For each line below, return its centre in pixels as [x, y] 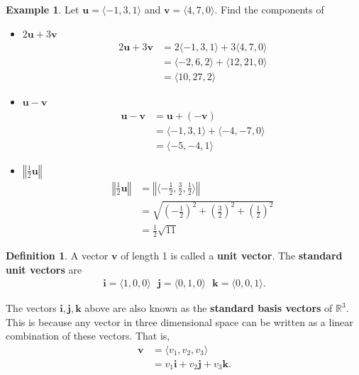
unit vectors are [44, 269]
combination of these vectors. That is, [88, 336]
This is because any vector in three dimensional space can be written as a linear [179, 321]
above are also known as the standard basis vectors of [209, 308]
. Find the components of [269, 9]
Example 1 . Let [43, 9]
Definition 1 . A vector [57, 255]
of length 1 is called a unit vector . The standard [232, 255]
